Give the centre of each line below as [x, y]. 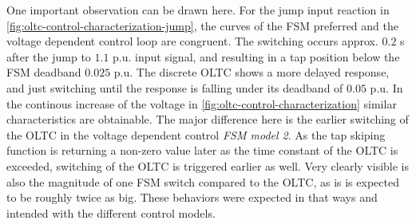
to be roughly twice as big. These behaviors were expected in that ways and [192, 197]
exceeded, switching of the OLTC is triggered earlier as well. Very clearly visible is [208, 165]
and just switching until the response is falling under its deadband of [175, 87]
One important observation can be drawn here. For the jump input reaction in [198, 10]
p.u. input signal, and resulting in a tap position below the [256, 56]
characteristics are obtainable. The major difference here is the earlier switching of [208, 119]
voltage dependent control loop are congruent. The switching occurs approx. [192, 41]
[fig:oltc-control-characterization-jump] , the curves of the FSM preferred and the [202, 25]
